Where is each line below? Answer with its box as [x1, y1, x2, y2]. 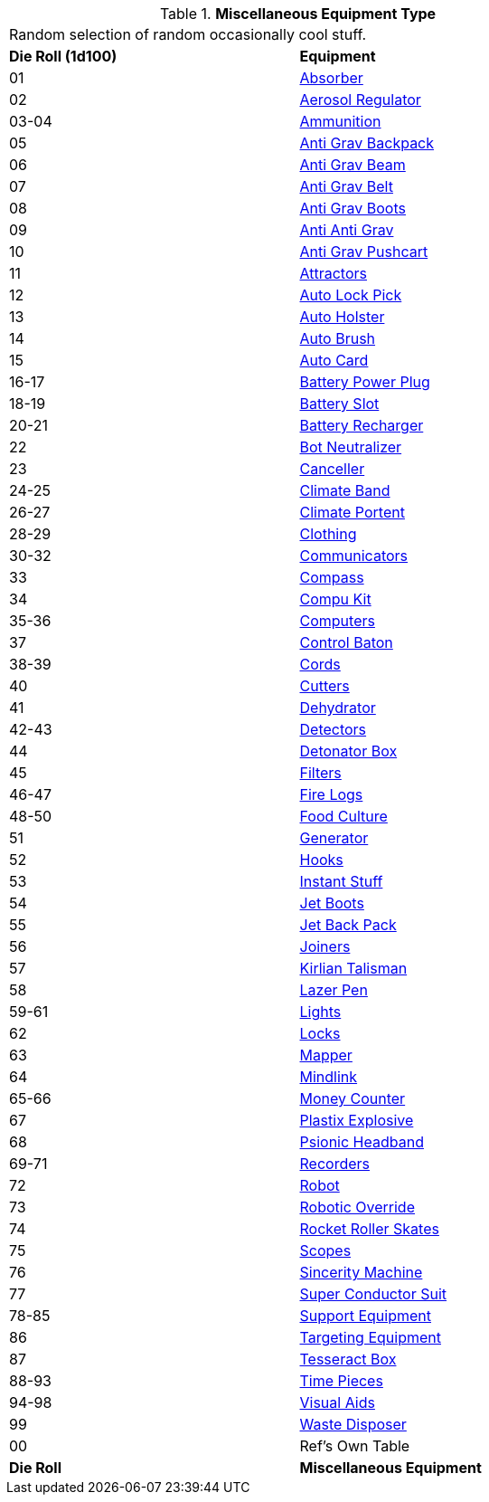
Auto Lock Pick [299, 286, 402, 304]
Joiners [299, 937, 351, 955]
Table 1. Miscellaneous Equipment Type [159, 5, 437, 23]
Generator [299, 829, 369, 847]
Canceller [299, 460, 365, 478]
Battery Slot [299, 395, 380, 413]
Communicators [299, 547, 409, 565]
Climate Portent [299, 503, 405, 521]
